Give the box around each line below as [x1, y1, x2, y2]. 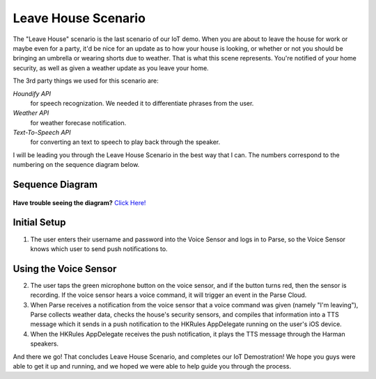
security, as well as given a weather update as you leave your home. [13, 63, 209, 72]
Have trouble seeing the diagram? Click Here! [13, 198, 146, 207]
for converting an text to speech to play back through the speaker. [30, 138, 221, 146]
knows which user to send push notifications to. [30, 244, 168, 253]
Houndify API [13, 89, 52, 97]
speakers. [30, 339, 59, 348]
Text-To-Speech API [13, 129, 71, 137]
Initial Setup [13, 216, 66, 229]
